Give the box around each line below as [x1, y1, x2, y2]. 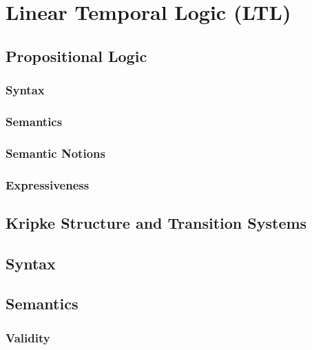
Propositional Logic [6, 45, 147, 66]
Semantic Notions [6, 144, 105, 161]
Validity [6, 329, 50, 346]
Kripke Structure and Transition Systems [6, 212, 307, 233]
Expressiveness [6, 176, 90, 193]
